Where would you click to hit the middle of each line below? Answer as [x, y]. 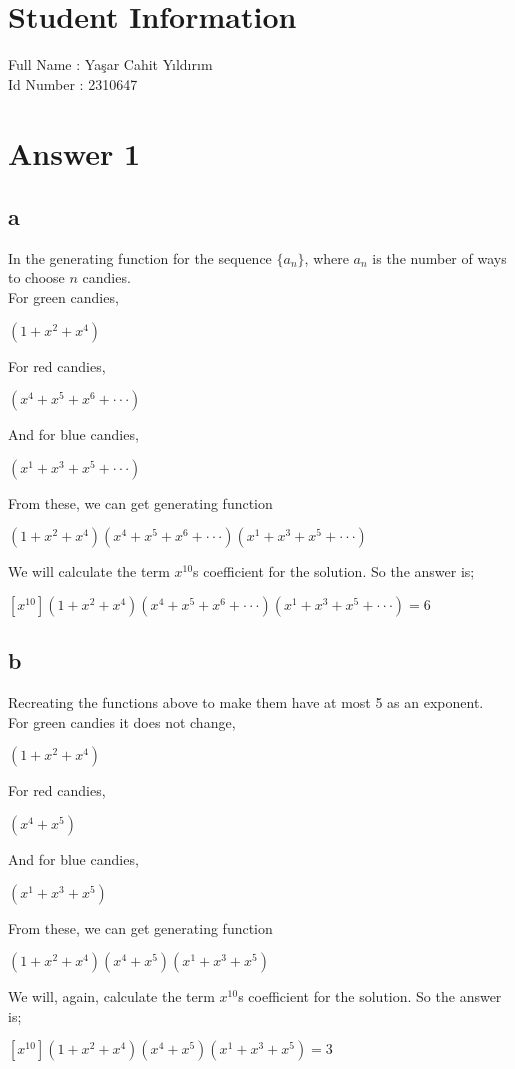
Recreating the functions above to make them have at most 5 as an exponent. [246, 702]
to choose [36, 277]
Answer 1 [74, 152]
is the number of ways [439, 257]
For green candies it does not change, [122, 721]
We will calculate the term [89, 571]
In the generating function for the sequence [140, 257]
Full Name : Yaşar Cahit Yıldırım [110, 64]
